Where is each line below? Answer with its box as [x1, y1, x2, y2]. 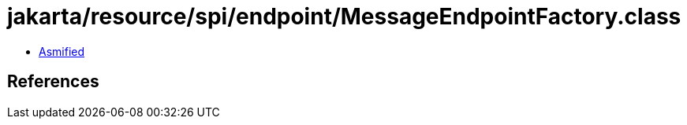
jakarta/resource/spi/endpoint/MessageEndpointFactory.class [7, 3, 681, 30]
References [7, 72, 99, 92]
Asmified [39, 44, 85, 58]
